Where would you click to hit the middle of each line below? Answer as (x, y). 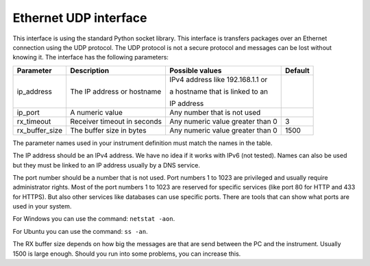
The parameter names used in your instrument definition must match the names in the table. (143, 143)
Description (89, 70)
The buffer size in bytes (108, 130)
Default (297, 70)
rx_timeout (34, 121)
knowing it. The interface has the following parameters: (91, 57)
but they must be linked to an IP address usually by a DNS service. (106, 165)
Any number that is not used (215, 112)
